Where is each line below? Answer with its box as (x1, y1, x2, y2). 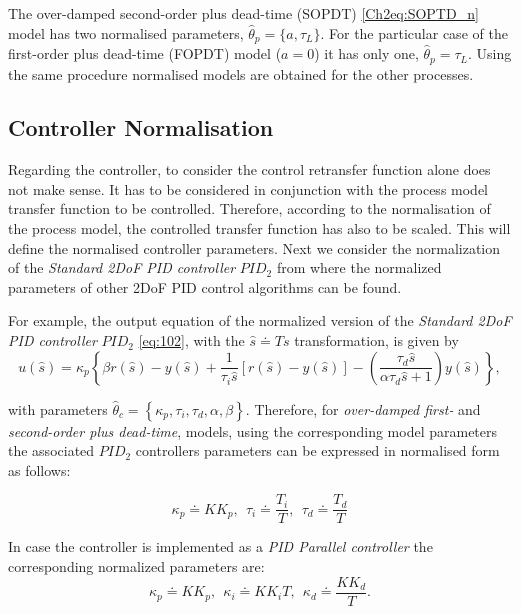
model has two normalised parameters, (8, 22, 244, 43)
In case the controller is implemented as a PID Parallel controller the (8, 536, 433, 557)
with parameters (8, 398, 108, 419)
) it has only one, (314, 43, 419, 64)
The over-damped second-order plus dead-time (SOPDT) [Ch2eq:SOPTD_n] (8, 3, 479, 23)
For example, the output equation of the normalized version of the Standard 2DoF (8, 310, 512, 331)
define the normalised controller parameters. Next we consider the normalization (8, 237, 501, 258)
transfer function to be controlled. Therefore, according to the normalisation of (8, 198, 491, 219)
